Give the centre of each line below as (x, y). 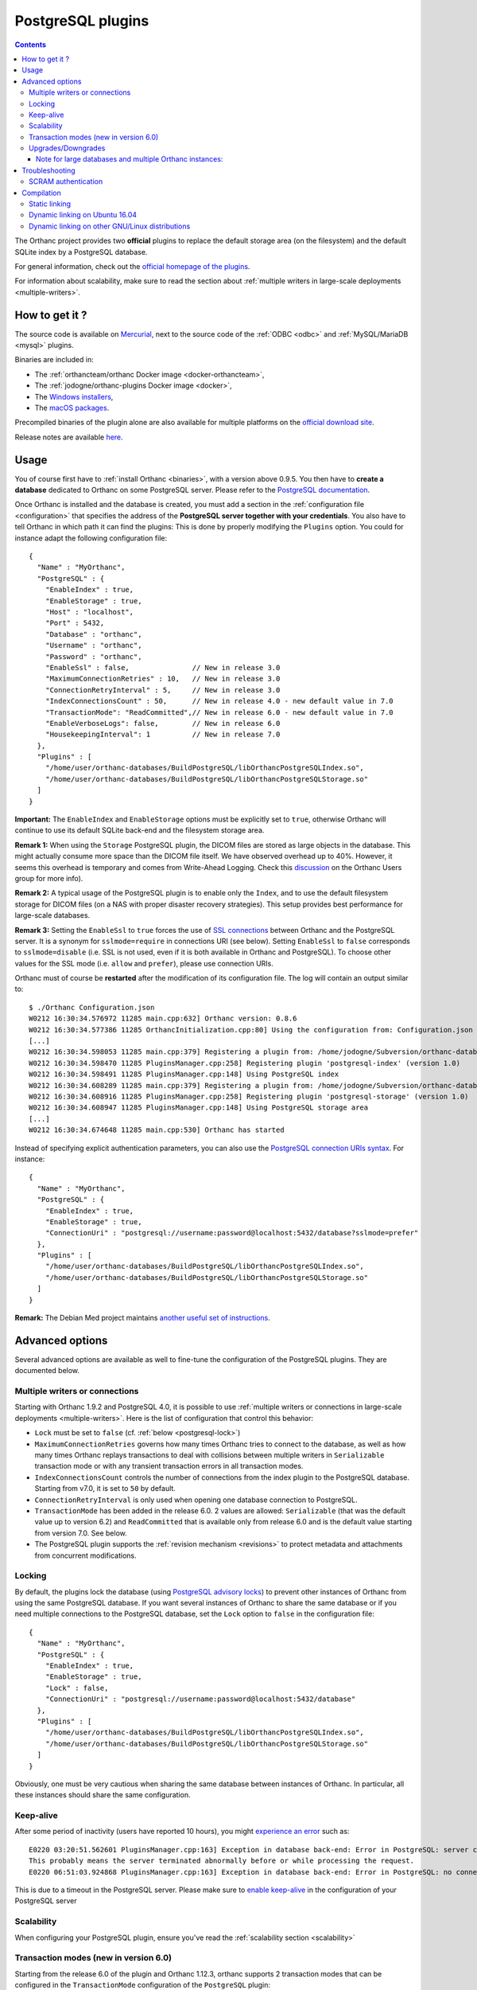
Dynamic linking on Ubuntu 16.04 (83, 215)
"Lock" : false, (77, 1688)
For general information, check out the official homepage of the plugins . (132, 266)
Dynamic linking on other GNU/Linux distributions (110, 226)
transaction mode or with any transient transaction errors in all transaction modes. (169, 1466)
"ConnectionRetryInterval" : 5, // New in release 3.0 (163, 690)
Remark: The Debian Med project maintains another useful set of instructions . (142, 1318)
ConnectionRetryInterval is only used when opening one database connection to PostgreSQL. (196, 1500)
